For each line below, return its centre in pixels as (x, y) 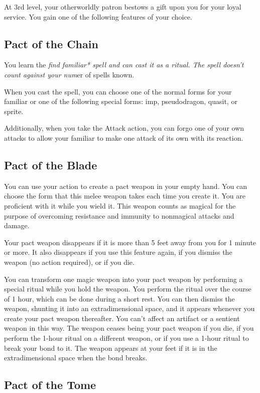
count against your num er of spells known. (69, 74)
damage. (17, 225)
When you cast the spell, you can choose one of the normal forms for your (118, 91)
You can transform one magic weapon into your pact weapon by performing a (123, 279)
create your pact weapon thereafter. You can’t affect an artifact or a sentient (122, 318)
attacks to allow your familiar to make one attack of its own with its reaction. (124, 137)
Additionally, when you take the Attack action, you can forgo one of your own (124, 128)
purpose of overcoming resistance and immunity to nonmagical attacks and (119, 215)
